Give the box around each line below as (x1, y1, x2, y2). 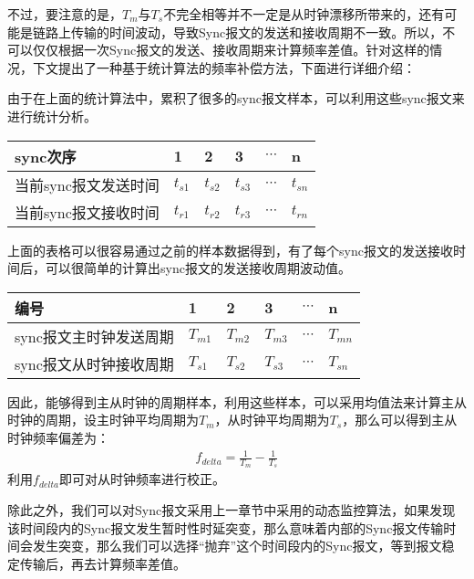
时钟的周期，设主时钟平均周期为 (7, 410, 199, 429)
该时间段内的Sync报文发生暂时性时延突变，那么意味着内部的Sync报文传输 (7, 518, 444, 537)
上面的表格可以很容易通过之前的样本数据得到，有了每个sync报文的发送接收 (7, 240, 453, 259)
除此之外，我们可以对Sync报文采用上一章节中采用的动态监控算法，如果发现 (7, 500, 456, 519)
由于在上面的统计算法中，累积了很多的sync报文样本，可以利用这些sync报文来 (7, 89, 465, 108)
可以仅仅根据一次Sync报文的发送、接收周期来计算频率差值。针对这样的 (7, 40, 430, 59)
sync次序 (15, 145, 77, 167)
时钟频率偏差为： (7, 427, 109, 447)
